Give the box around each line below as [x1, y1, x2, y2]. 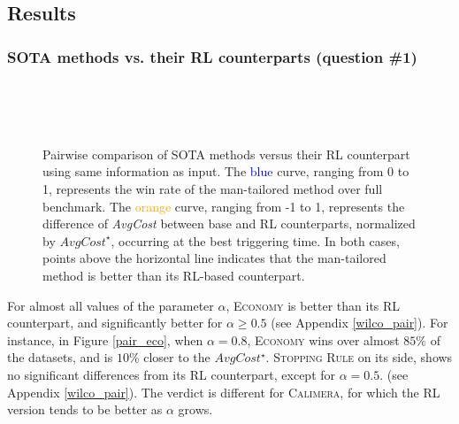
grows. [178, 400, 213, 419]
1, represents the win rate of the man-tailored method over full [42, 179, 383, 197]
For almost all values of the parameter [7, 296, 214, 314]
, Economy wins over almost [247, 330, 400, 349]
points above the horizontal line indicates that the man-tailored [42, 249, 386, 267]
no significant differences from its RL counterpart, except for [7, 365, 336, 383]
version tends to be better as [7, 400, 163, 419]
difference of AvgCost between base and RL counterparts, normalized [42, 214, 416, 233]
